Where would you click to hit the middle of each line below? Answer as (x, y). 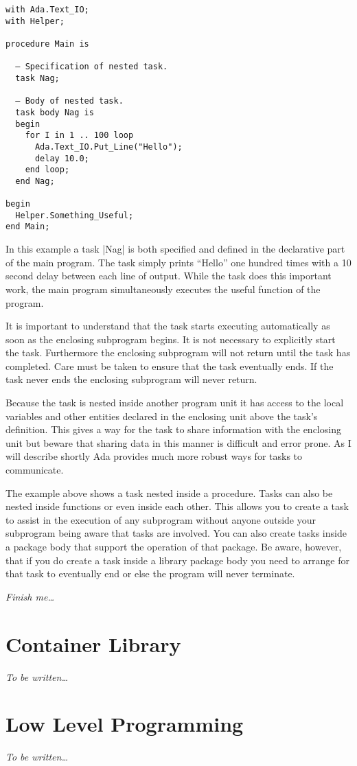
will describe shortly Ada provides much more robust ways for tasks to (154, 456)
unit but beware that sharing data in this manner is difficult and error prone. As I (178, 442)
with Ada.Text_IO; (47, 10)
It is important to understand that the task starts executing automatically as (168, 326)
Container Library (93, 643)
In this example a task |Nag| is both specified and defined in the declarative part (175, 249)
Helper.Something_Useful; (74, 215)
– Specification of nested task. (92, 67)
